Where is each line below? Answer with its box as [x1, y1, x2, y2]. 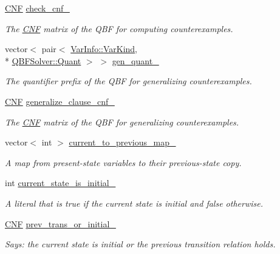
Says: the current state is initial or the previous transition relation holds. [5, 238, 276, 250]
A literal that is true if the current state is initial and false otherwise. [5, 196, 263, 209]
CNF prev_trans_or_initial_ [5, 217, 116, 230]
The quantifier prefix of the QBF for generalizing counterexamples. [5, 75, 252, 87]
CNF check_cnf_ [5, 2, 70, 14]
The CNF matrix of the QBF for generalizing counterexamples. [5, 115, 239, 128]
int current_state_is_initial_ [5, 176, 116, 189]
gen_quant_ [112, 54, 159, 67]
